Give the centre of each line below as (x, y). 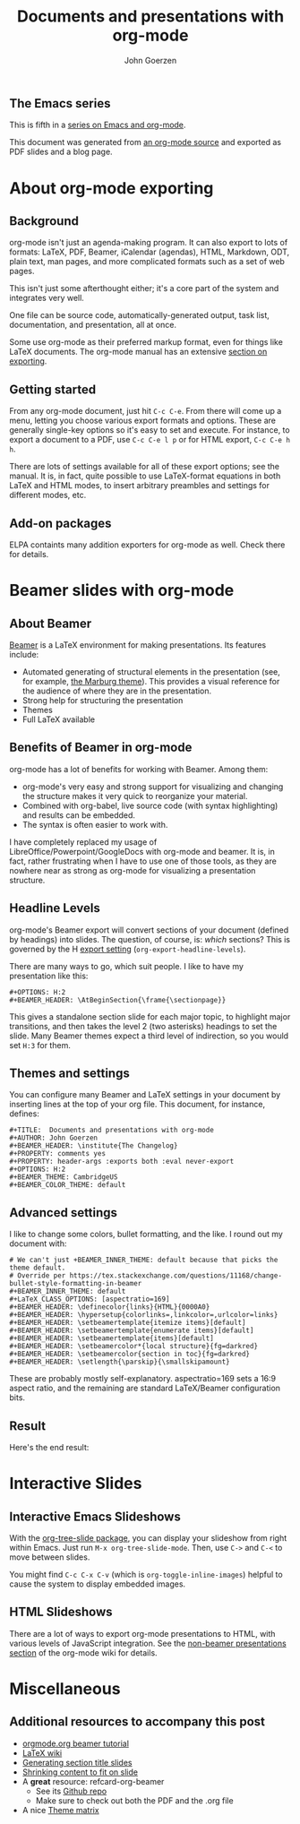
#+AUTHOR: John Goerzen (54, 1138)
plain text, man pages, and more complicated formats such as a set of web (147, 262)
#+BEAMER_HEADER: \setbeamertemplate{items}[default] (112, 1338)
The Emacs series (60, 103)
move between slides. (50, 1557)
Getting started (53, 389)
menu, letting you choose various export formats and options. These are (142, 421)
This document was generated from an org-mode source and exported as (146, 142)
